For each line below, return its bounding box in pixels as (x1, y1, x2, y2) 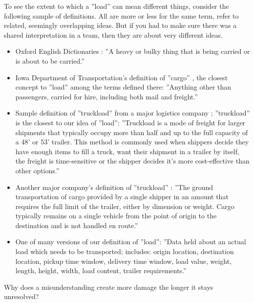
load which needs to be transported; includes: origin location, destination (15, 246, 234, 256)
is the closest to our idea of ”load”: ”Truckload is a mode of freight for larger (15, 117, 246, 127)
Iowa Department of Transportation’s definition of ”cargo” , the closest (15, 72, 228, 82)
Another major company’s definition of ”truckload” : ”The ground (15, 182, 213, 192)
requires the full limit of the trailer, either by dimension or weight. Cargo (15, 201, 234, 211)
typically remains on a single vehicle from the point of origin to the (15, 210, 217, 221)
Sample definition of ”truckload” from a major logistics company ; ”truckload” (15, 108, 250, 118)
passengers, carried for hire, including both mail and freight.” (15, 91, 198, 101)
